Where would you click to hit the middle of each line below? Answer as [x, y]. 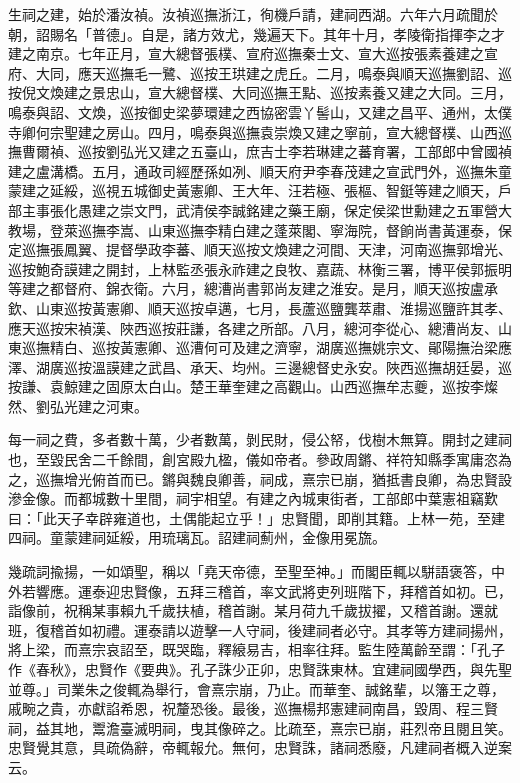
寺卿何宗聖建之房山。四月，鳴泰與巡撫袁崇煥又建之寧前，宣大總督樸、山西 [253, 131]
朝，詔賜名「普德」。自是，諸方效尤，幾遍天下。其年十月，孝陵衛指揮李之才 [256, 33]
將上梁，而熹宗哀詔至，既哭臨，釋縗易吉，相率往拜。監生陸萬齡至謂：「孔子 [256, 649]
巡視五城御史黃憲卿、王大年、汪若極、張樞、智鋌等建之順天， [294, 190]
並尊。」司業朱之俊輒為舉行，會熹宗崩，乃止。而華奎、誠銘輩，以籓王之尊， [256, 688]
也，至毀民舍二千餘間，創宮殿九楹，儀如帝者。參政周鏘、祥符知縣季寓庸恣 [253, 459]
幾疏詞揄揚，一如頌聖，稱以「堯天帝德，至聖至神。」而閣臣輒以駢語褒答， [249, 571]
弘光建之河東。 [98, 405]
